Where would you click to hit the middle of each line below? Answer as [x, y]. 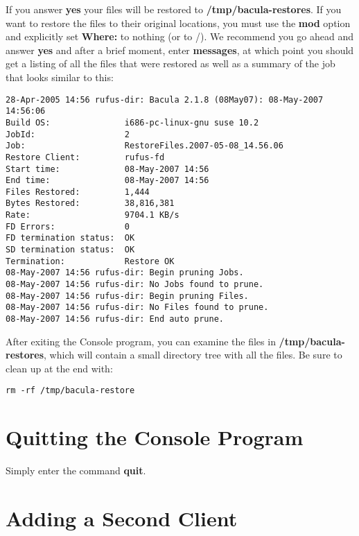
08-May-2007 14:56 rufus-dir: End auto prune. [115, 319]
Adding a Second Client [122, 518]
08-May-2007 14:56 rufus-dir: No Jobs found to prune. [135, 285]
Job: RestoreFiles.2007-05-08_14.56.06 [145, 146]
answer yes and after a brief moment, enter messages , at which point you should [180, 50]
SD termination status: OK [70, 250]
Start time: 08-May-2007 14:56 [107, 169]
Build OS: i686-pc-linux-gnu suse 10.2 [132, 122]
